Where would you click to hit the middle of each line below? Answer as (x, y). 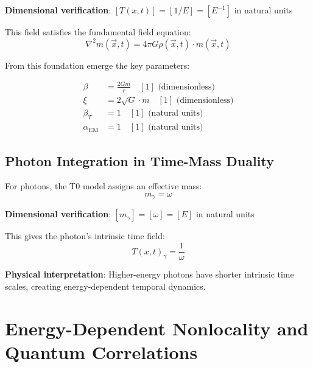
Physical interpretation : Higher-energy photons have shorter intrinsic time (149, 274)
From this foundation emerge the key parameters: (97, 65)
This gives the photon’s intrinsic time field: (85, 236)
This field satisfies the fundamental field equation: (98, 32)
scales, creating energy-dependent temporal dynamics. (105, 286)
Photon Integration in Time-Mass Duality (139, 160)
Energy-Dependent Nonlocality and (157, 328)
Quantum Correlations (101, 351)
